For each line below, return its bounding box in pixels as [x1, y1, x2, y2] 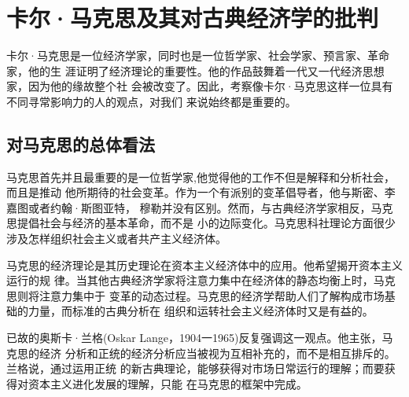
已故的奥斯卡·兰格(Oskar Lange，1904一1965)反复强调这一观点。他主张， [6, 329, 382, 346]
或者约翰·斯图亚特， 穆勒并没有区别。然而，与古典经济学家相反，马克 [28, 199, 393, 215]
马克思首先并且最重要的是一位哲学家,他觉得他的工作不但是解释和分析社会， [6, 168, 395, 185]
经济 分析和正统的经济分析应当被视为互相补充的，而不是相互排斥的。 [39, 344, 396, 361]
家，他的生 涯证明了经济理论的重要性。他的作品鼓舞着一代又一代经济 [6, 62, 363, 79]
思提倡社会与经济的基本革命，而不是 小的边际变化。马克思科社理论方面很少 [6, 215, 396, 231]
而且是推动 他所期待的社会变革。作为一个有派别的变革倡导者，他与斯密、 [6, 184, 385, 200]
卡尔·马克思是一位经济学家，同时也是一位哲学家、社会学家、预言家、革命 [6, 47, 389, 64]
